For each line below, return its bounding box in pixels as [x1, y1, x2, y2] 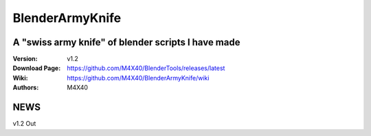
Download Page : [12, 64, 61, 72]
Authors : [12, 83, 39, 92]
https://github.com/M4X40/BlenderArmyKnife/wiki [67, 73, 210, 82]
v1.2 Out [12, 120, 36, 128]
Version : [12, 55, 38, 63]
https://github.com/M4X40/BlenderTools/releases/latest [67, 64, 225, 72]
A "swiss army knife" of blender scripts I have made [12, 36, 240, 48]
